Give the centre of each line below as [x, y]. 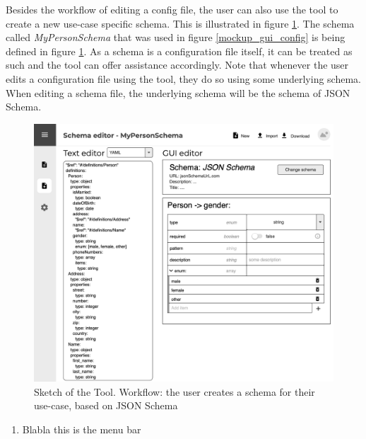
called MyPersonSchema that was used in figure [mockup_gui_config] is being [176, 37]
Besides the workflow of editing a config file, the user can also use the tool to [172, 9]
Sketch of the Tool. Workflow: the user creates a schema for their [175, 391]
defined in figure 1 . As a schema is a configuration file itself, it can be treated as [179, 51]
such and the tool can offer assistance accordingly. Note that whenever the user [177, 65]
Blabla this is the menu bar [82, 429]
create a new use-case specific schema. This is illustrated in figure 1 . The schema [180, 23]
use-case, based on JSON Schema [106, 405]
